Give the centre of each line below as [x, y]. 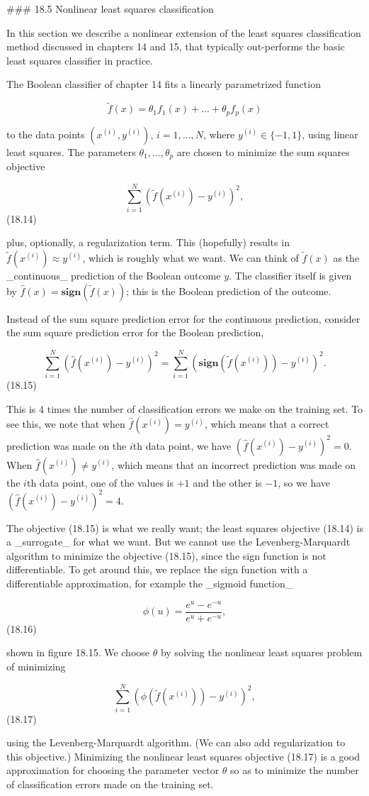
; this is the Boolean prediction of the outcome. [229, 291]
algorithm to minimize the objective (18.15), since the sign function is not [166, 555]
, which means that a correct [267, 424]
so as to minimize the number [295, 770]
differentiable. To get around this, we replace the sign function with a [157, 569]
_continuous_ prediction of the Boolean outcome [114, 275]
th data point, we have [182, 445]
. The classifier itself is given [290, 275]
